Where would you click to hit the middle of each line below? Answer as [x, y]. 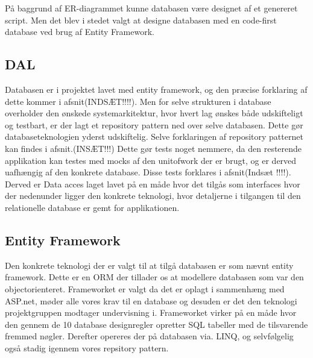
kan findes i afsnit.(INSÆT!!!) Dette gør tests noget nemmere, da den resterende [153, 148]
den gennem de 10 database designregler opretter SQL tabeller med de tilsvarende [156, 324]
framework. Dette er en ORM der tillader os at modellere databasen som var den [154, 277]
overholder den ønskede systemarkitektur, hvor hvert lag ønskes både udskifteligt [154, 113]
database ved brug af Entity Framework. [80, 32]
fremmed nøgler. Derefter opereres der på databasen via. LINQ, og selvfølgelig [149, 336]
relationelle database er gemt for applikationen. [92, 207]
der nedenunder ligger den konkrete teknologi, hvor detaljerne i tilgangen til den [153, 196]
